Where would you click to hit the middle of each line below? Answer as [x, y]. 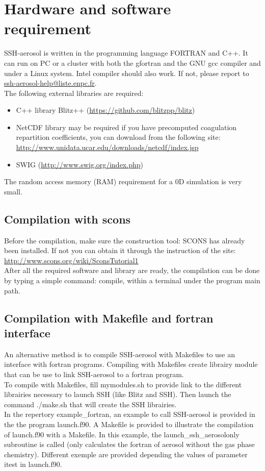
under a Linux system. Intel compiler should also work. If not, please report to [127, 73]
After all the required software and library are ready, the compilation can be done [132, 270]
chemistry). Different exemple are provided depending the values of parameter [126, 454]
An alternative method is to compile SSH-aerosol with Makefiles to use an [120, 354]
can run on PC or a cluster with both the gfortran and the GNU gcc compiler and [132, 63]
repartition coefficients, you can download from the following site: [118, 137]
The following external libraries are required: [74, 93]
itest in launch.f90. [33, 464]
